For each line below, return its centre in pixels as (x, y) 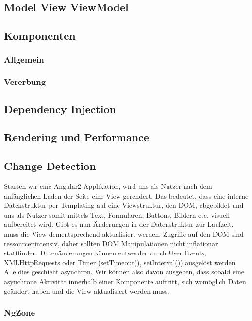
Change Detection (50, 166)
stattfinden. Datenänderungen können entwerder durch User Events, (105, 253)
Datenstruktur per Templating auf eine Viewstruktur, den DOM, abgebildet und (124, 205)
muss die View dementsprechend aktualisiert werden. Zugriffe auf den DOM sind (124, 233)
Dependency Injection (60, 109)
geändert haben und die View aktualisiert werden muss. (87, 291)
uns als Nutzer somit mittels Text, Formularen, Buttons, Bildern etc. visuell (117, 214)
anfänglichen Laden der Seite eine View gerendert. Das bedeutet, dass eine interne (126, 195)
